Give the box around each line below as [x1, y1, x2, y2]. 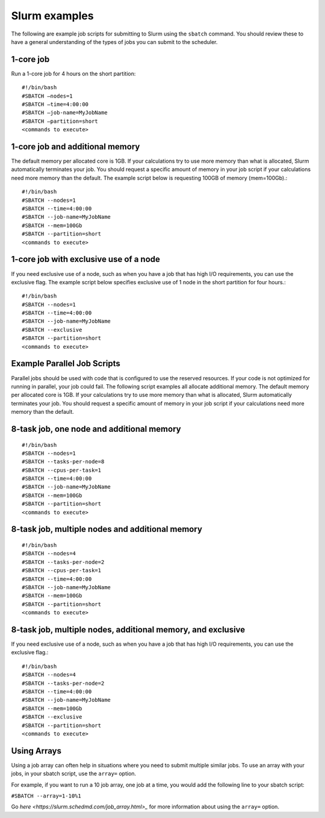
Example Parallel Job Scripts [11, 358, 120, 369]
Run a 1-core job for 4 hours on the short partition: [11, 70, 136, 77]
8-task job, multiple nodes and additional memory [11, 524, 203, 534]
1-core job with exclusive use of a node [11, 254, 161, 264]
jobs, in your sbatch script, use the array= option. [11, 770, 137, 777]
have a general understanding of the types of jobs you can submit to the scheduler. [11, 38, 218, 45]
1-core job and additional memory [11, 142, 140, 152]
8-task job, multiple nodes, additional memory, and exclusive [11, 624, 246, 635]
